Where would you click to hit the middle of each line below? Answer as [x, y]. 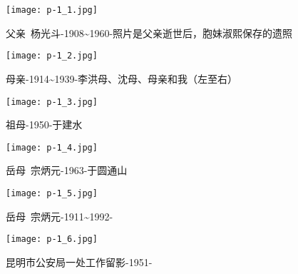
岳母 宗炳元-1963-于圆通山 [67, 170]
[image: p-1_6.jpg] [52, 239]
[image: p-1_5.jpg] [52, 193]
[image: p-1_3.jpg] [52, 102]
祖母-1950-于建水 [44, 125]
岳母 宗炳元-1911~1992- [60, 216]
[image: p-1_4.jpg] [52, 147]
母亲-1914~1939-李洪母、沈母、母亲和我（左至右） [122, 78]
